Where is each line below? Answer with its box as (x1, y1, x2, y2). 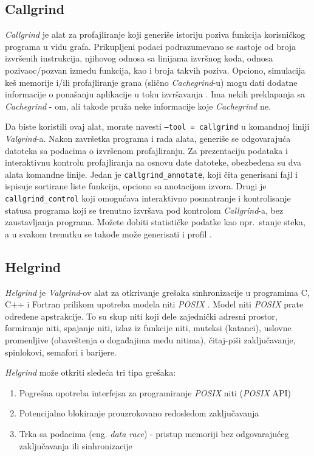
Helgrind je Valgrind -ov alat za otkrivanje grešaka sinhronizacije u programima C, (5, 286, 310, 298)
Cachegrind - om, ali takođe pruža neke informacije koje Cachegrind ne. (5, 99, 271, 112)
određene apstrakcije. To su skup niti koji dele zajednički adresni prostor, (5, 309, 278, 322)
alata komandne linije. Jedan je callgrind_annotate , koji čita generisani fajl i (5, 167, 298, 180)
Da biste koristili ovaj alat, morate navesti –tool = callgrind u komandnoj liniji (5, 120, 310, 133)
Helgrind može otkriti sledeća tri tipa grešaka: (5, 366, 176, 379)
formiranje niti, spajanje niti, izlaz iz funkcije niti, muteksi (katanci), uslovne (5, 321, 292, 334)
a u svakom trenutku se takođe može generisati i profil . (5, 227, 212, 240)
